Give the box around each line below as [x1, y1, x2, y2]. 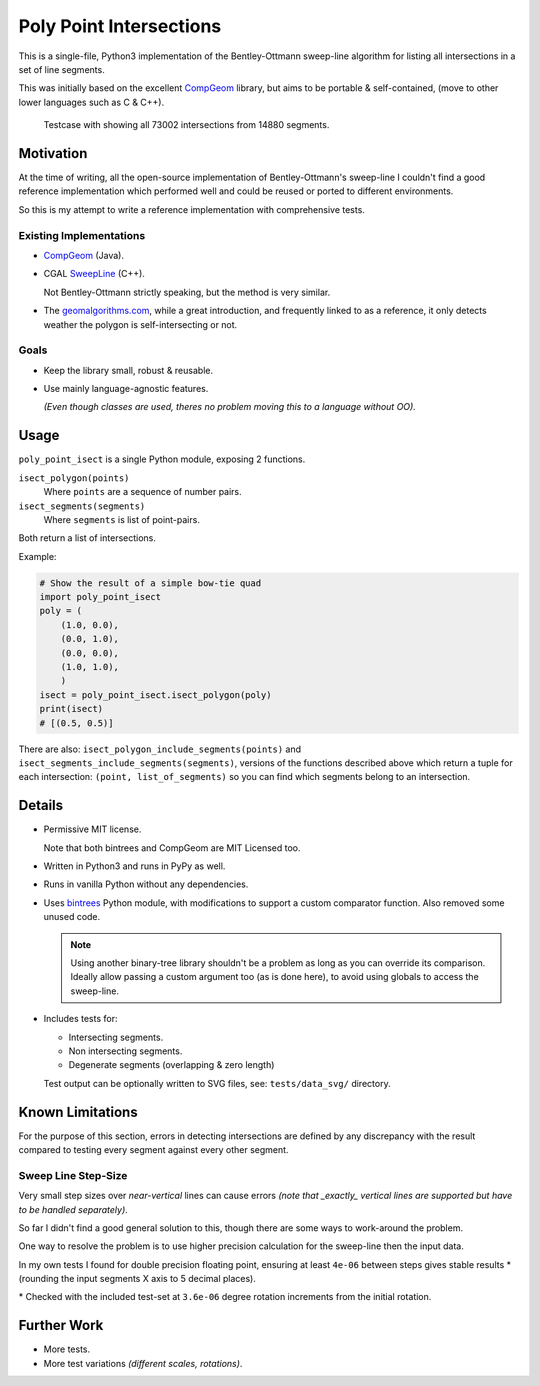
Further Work [18, 1317, 104, 1334]
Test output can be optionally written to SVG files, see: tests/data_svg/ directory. [43, 1077, 391, 1089]
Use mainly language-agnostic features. [43, 383, 209, 395]
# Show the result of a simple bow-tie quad [39, 577, 262, 589]
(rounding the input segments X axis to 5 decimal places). [18, 1273, 257, 1285]
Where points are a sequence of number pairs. [43, 486, 242, 498]
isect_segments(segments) [18, 500, 146, 512]
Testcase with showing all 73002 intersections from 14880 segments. [43, 119, 330, 131]
